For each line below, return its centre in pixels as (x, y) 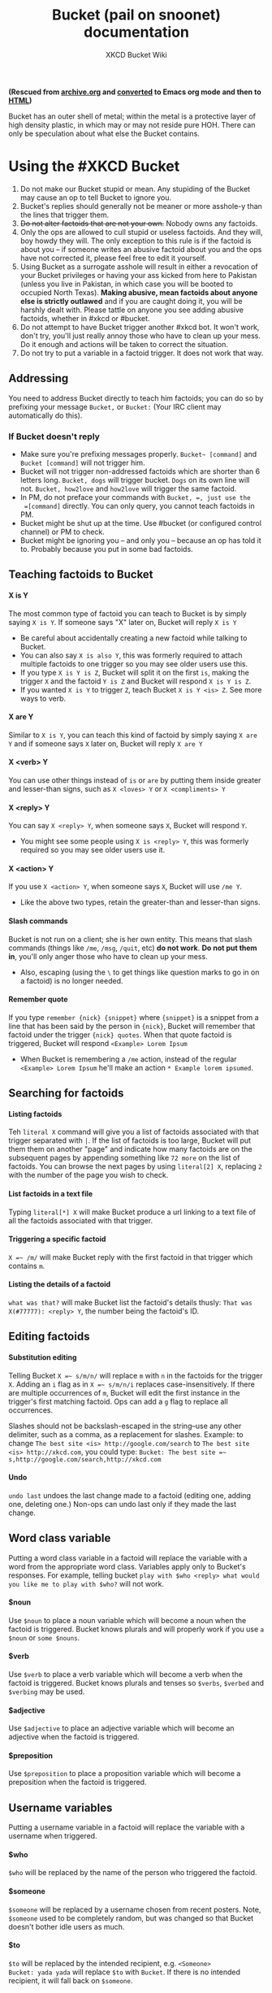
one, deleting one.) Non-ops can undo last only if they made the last (123, 1504)
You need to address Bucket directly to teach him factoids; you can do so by (136, 398)
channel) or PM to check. (63, 532)
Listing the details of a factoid (60, 1284)
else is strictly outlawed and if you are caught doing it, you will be (131, 301)
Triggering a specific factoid (57, 1239)
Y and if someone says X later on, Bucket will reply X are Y (106, 743)
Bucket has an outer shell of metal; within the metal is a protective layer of (132, 116)
